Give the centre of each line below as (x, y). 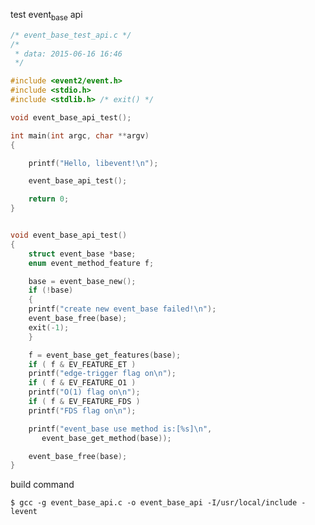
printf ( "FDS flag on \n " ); (82, 410)
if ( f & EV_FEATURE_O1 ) (82, 383)
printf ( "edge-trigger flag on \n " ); (102, 374)
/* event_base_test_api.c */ (71, 35)
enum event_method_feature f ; (91, 263)
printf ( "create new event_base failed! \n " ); (122, 309)
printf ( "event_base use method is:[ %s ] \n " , (120, 429)
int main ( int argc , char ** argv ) (80, 135)
